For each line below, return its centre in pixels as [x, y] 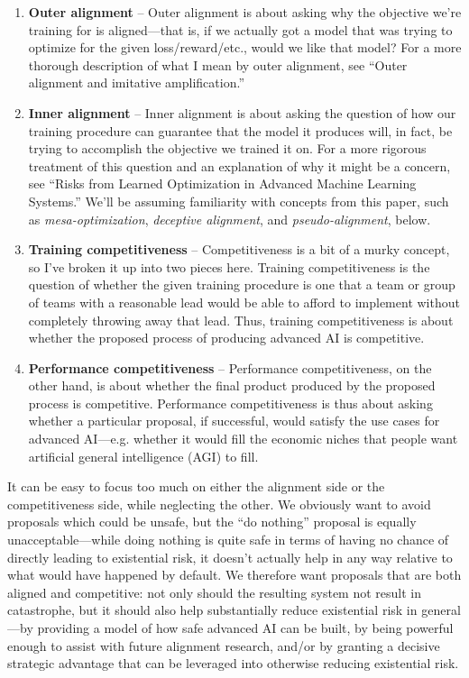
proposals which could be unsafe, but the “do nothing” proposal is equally [212, 522]
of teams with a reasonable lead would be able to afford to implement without [244, 302]
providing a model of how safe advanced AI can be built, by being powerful [245, 628]
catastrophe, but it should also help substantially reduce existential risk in [212, 610]
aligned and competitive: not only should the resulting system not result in [214, 592]
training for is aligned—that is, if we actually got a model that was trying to [240, 29]
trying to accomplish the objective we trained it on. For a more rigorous [227, 148]
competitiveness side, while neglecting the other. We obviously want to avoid [219, 504]
